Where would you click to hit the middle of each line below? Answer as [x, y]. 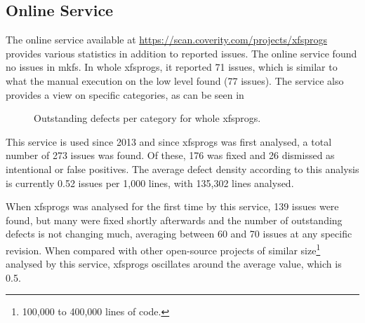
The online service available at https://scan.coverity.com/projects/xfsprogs [166, 40]
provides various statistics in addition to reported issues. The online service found [181, 53]
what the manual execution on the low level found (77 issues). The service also [175, 80]
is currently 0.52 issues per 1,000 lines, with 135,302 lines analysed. [150, 183]
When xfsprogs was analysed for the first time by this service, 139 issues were [172, 206]
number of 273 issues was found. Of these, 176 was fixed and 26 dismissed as [170, 155]
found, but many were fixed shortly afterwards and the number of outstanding [174, 220]
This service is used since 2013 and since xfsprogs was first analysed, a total [169, 141]
